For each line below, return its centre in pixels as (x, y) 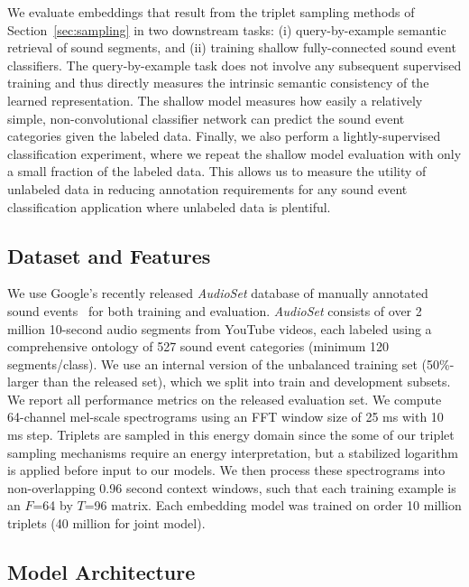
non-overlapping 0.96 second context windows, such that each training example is (232, 487)
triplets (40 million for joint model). (106, 523)
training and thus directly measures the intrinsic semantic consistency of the (218, 83)
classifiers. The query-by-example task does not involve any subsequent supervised (234, 65)
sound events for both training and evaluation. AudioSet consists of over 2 (215, 310)
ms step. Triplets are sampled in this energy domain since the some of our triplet (231, 435)
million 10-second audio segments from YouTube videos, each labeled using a (220, 328)
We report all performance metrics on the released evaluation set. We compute (225, 399)
